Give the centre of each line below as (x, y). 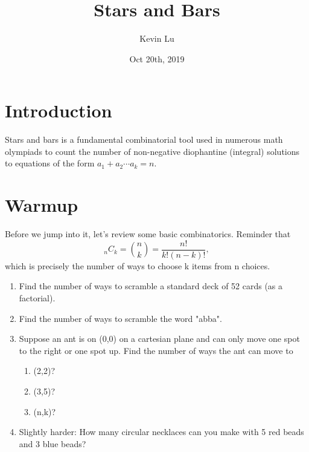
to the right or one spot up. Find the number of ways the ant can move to (156, 350)
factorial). (37, 298)
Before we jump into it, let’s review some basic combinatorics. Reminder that (148, 234)
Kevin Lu (157, 38)
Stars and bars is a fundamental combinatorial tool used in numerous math (144, 139)
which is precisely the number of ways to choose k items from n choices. (138, 265)
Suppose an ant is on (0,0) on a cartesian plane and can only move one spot (159, 339)
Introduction (59, 110)
